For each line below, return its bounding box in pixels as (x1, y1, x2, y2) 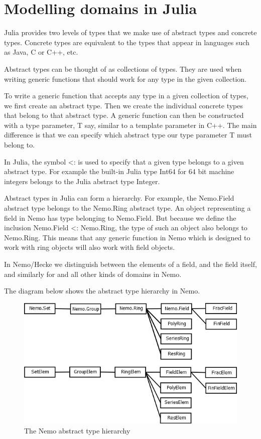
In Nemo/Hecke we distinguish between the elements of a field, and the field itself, (4, 259, 257, 269)
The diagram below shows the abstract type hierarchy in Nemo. (4, 285, 200, 296)
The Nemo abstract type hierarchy (24, 425, 130, 435)
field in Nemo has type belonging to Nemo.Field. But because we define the (4, 212, 236, 223)
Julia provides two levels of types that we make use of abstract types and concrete (4, 27, 257, 38)
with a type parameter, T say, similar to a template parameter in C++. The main (4, 119, 257, 130)
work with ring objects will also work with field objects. (4, 242, 175, 252)
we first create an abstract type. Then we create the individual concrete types (4, 100, 243, 110)
